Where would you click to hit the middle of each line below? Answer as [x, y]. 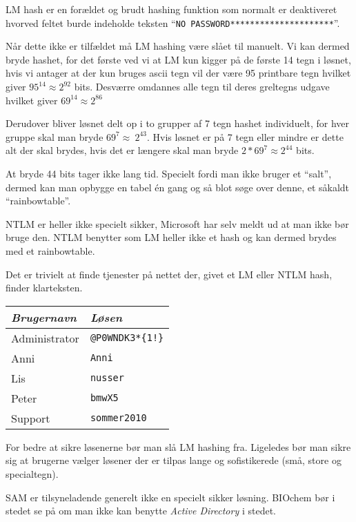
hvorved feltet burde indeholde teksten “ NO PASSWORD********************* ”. [173, 22]
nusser [107, 378]
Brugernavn [44, 317]
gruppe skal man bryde [55, 136]
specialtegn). [32, 473]
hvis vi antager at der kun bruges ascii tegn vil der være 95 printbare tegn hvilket [178, 73]
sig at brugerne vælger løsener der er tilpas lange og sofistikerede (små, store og [174, 460]
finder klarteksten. [44, 288]
